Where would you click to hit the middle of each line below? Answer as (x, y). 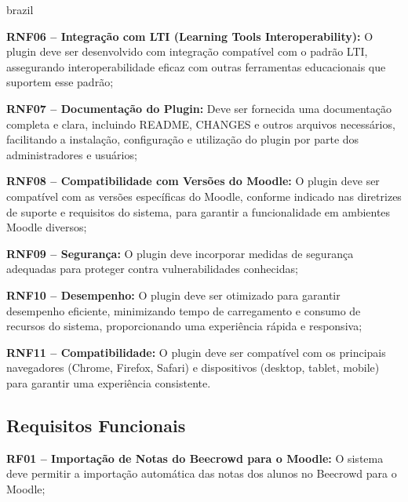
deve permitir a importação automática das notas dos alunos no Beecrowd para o (202, 473)
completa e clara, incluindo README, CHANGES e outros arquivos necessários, (201, 124)
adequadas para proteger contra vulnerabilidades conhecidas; (152, 269)
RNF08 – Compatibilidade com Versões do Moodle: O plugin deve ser (193, 181)
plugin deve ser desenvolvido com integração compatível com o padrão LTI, (187, 51)
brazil (20, 9)
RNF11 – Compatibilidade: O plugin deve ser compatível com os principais (196, 352)
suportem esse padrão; (60, 82)
